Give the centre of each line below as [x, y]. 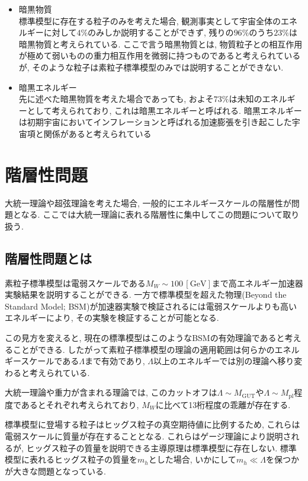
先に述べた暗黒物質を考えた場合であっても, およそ [116, 99]
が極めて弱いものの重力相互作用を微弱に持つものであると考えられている [160, 55]
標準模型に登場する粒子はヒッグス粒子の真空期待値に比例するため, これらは [153, 424]
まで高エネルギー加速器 [257, 283]
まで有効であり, [115, 361]
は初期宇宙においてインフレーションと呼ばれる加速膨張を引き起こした [155, 122]
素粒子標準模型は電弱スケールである [75, 283]
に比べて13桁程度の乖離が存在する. [223, 404]
